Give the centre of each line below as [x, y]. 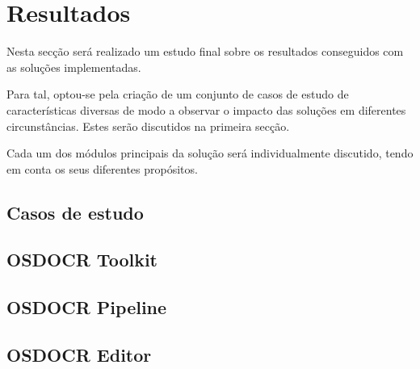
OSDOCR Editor [79, 355]
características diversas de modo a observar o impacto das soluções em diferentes [206, 109]
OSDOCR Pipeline [87, 307]
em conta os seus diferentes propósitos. [102, 168]
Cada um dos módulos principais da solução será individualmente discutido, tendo [210, 153]
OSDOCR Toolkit [82, 260]
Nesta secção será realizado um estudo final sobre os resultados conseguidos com [205, 51]
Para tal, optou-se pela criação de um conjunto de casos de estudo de [178, 94]
